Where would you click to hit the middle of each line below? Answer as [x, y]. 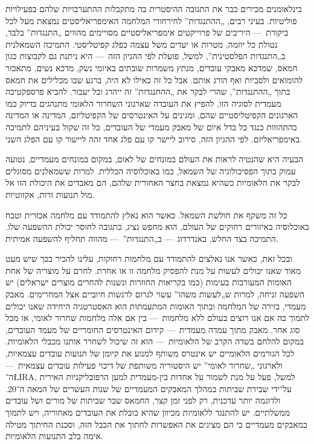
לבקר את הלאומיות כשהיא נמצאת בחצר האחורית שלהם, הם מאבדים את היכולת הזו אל [153, 182]
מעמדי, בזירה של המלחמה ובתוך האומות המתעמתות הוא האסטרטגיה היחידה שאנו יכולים [156, 306]
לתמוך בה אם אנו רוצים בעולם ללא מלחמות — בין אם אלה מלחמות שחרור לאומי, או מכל [158, 318]
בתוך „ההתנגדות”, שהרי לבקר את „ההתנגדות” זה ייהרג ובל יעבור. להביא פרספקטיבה [148, 91]
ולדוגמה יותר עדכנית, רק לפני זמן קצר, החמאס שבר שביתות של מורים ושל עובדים [143, 400]
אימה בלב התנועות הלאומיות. [54, 436]
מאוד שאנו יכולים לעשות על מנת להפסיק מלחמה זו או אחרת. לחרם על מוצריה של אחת [153, 270]
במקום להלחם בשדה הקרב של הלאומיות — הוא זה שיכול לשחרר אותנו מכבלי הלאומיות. [155, 341]
